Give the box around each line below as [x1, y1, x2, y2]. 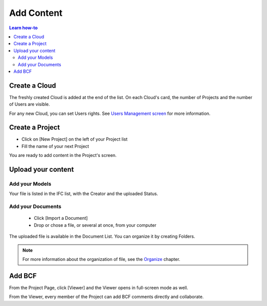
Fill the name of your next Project [21, 143, 89, 149]
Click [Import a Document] [34, 215, 88, 221]
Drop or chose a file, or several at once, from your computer [34, 222, 157, 228]
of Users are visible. [9, 102, 50, 107]
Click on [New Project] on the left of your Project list [21, 136, 128, 142]
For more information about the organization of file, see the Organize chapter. [22, 256, 180, 262]
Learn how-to [9, 25, 38, 31]
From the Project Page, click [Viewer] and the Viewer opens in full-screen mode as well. [9, 285, 188, 291]
